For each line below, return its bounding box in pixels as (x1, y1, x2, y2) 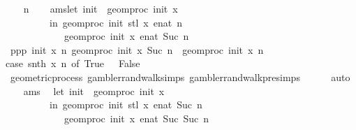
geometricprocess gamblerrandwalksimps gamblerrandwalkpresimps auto (10, 69, 350, 84)
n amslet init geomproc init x (23, 1, 178, 15)
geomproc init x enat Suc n (64, 29, 189, 43)
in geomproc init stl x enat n (49, 15, 182, 29)
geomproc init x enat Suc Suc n (64, 110, 209, 125)
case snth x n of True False (6, 56, 140, 71)
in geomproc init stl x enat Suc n (49, 97, 202, 112)
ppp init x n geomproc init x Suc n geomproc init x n (10, 42, 264, 57)
